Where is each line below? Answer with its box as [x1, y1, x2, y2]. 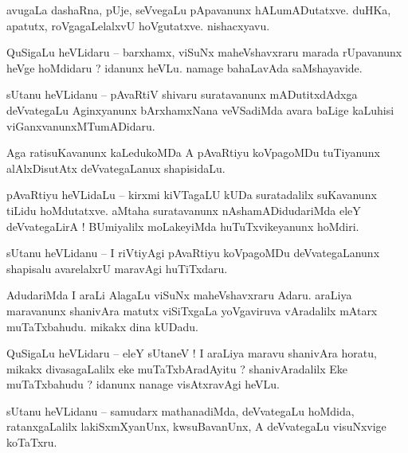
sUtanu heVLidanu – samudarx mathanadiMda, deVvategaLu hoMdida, [6, 402, 355, 419]
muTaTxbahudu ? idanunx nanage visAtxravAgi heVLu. [6, 376, 280, 392]
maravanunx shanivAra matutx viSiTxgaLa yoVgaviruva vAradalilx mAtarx [6, 302, 378, 318]
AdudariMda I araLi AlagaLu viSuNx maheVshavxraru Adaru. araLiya [6, 287, 352, 303]
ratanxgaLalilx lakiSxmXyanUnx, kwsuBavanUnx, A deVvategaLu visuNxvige [6, 418, 386, 435]
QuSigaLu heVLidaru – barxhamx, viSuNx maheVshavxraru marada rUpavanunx [6, 44, 402, 61]
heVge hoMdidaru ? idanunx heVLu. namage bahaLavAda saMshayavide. [6, 59, 363, 76]
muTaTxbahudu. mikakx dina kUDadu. [6, 318, 198, 334]
